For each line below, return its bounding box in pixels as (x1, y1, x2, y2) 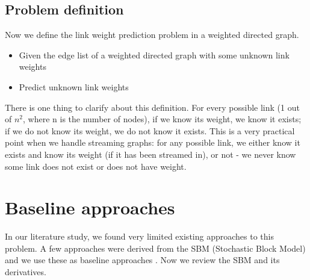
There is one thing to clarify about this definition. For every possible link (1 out (5, 101, 300, 113)
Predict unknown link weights (19, 80, 129, 93)
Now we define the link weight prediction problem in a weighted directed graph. (5, 28, 299, 41)
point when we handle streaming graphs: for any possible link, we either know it (5, 136, 300, 149)
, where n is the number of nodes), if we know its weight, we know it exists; (23, 113, 302, 125)
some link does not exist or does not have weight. (5, 160, 187, 172)
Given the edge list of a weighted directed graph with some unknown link (19, 48, 290, 61)
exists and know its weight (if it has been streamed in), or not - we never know (5, 148, 296, 160)
